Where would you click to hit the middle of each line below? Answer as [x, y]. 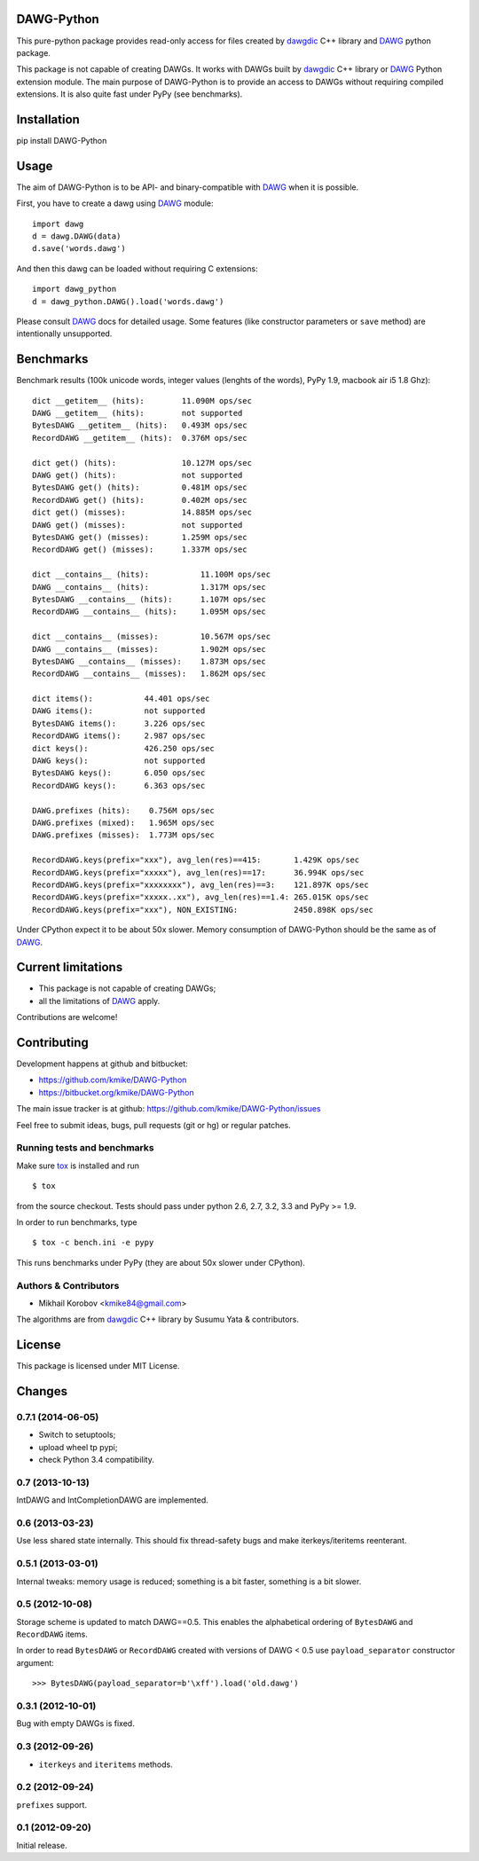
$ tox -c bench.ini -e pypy [93, 1243]
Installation [48, 119]
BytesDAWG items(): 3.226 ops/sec [119, 723]
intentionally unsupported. [64, 334]
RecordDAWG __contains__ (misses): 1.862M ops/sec [149, 674]
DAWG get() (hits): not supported [137, 475]
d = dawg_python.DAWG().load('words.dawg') [128, 301]
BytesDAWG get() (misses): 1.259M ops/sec [140, 537]
